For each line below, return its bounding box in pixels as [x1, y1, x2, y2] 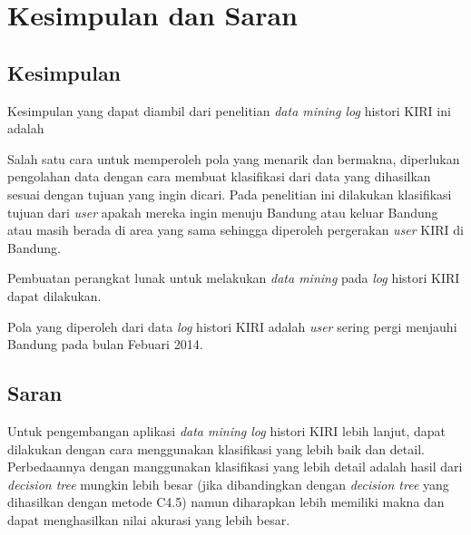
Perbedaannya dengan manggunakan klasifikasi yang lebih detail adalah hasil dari [7, 457, 463, 476]
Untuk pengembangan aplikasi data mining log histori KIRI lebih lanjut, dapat [7, 421, 446, 440]
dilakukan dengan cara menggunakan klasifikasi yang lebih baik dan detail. [7, 439, 425, 458]
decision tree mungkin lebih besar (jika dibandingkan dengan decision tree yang [7, 474, 449, 493]
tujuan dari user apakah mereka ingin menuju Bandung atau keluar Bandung [7, 202, 438, 221]
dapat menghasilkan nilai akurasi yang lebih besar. [7, 510, 290, 529]
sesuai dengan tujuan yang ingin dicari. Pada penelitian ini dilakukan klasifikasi [7, 184, 452, 203]
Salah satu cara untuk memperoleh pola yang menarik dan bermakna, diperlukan [7, 149, 460, 168]
